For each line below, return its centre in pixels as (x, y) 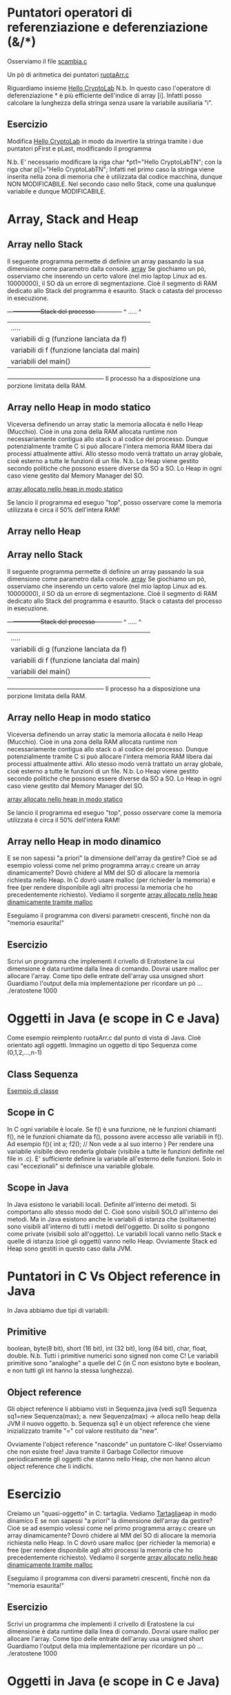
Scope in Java (38, 1188)
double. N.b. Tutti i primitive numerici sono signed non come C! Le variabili (113, 1356)
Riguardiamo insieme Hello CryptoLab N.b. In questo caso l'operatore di (109, 88)
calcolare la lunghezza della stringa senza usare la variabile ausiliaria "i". (110, 102)
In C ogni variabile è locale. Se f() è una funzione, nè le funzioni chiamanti (112, 1129)
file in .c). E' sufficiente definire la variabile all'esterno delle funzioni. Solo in (114, 1159)
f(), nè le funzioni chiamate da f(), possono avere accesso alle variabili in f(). (115, 1136)
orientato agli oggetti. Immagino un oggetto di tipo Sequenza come (102, 1045)
